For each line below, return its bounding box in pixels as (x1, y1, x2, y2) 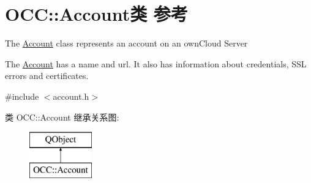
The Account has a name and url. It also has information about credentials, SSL (5, 57, 307, 70)
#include (5, 89, 39, 102)
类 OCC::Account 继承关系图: (5, 110, 119, 123)
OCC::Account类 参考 (5, 1, 188, 26)
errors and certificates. (5, 69, 89, 82)
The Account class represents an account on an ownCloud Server (5, 37, 248, 50)
